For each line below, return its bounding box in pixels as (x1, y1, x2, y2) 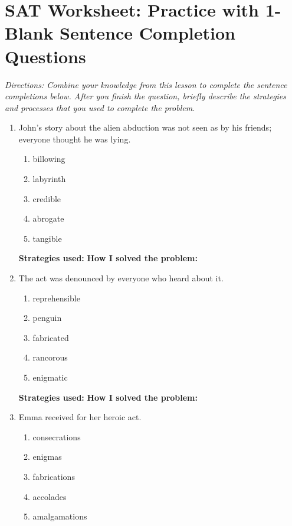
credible (32, 192, 61, 204)
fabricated (32, 331, 69, 343)
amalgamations (32, 510, 87, 522)
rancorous (32, 351, 68, 363)
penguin (32, 311, 62, 324)
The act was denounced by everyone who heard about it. (18, 272, 224, 284)
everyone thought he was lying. (18, 132, 131, 145)
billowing (32, 152, 65, 165)
